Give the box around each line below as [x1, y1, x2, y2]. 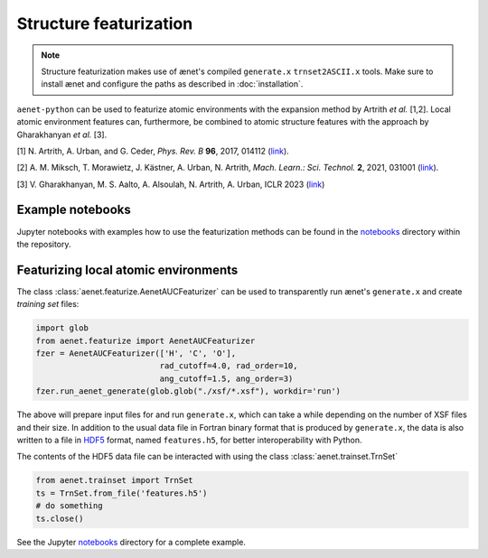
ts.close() [35, 513, 84, 524]
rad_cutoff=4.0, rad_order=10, [159, 361, 298, 371]
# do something [35, 501, 103, 511]
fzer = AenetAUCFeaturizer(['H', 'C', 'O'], [35, 349, 237, 358]
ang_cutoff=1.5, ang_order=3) [159, 373, 294, 384]
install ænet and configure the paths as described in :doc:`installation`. [41, 79, 304, 89]
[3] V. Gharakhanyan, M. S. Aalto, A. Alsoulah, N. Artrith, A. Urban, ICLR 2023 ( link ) [16, 179, 325, 190]
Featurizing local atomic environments [16, 262, 239, 277]
